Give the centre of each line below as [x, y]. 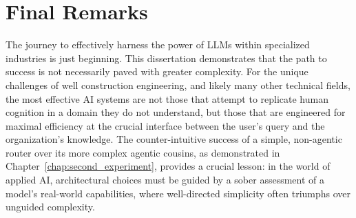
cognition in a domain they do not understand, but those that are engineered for [176, 112]
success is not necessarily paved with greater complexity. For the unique [157, 71]
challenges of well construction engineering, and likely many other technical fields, [178, 85]
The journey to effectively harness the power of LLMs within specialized [158, 44]
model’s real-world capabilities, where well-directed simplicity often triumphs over [178, 193]
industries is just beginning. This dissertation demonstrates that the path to [166, 58]
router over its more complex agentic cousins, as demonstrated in [143, 152]
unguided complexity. [50, 207]
